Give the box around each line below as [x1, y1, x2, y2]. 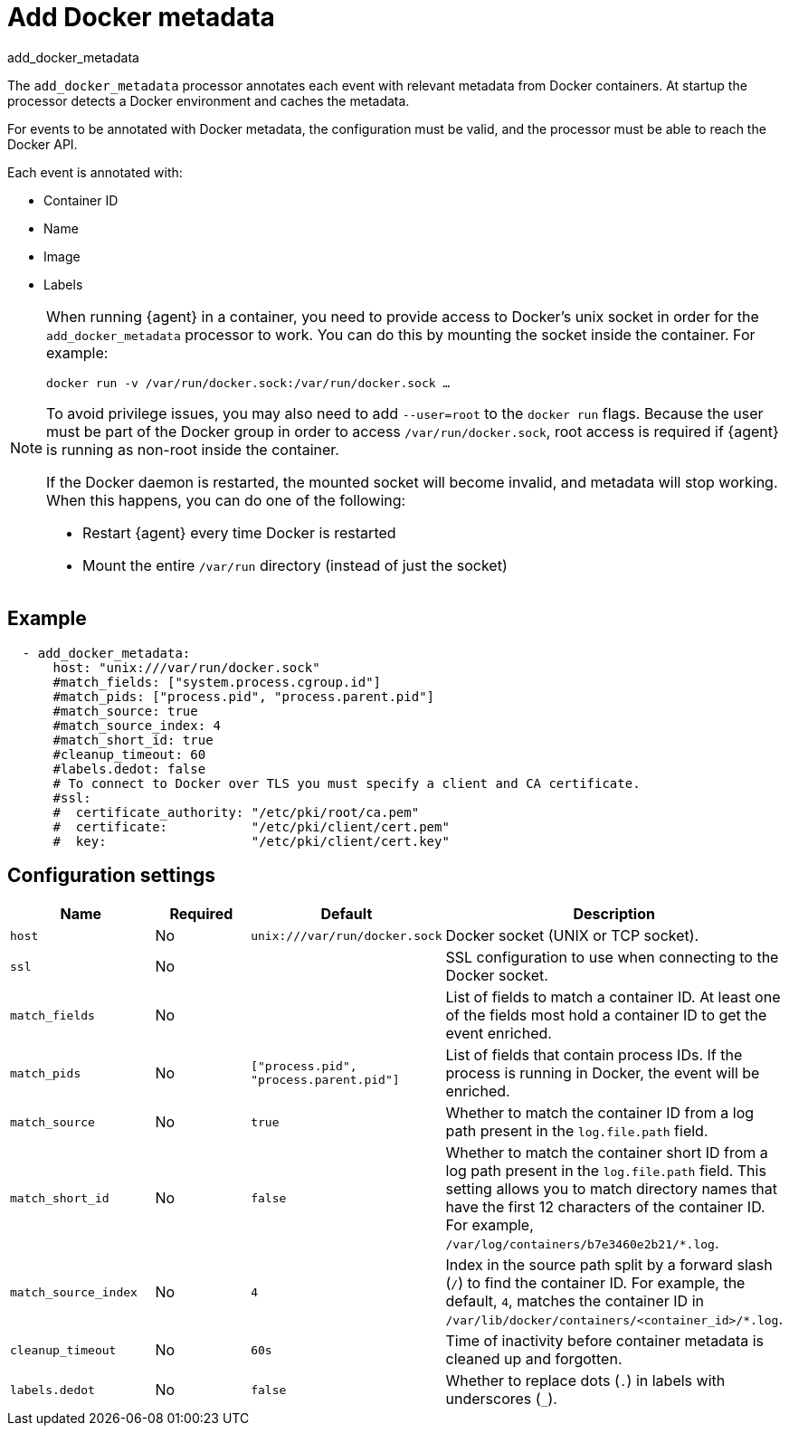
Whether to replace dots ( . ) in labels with [445, 1371, 726, 1390]
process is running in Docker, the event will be [445, 1064, 760, 1083]
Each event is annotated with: [7, 164, 183, 180]
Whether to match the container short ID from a [445, 1144, 768, 1163]
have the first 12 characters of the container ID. [445, 1198, 765, 1217]
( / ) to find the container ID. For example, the [445, 1274, 746, 1293]
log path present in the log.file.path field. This [445, 1162, 766, 1181]
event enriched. [445, 1024, 552, 1043]
